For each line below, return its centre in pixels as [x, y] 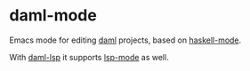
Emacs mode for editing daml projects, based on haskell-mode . [125, 40]
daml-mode [53, 16]
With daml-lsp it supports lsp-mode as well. [89, 57]
